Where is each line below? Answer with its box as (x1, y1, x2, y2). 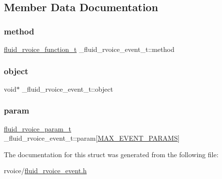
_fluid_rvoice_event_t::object (22, 83, 113, 94)
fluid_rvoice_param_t (4, 123, 71, 133)
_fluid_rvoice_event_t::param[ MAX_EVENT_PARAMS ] (4, 133, 180, 143)
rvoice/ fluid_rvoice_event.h (4, 165, 87, 176)
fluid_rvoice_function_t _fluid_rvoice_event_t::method (4, 44, 174, 54)
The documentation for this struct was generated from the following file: (4, 149, 219, 159)
